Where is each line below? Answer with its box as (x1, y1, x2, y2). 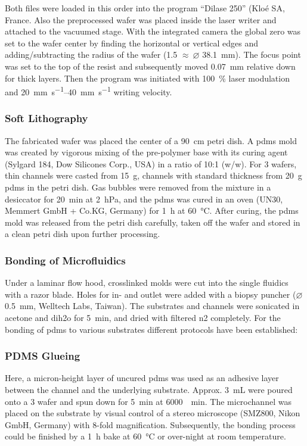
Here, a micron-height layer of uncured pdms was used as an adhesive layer (5, 372, 279, 384)
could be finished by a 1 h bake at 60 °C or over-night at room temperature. (5, 430, 286, 442)
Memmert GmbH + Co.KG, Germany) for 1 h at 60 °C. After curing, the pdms (5, 204, 299, 217)
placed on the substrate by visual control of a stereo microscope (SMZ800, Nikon (5, 407, 300, 419)
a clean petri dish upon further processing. (5, 227, 160, 240)
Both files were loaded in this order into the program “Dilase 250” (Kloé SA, (5, 2, 285, 14)
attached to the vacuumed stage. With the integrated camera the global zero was (5, 25, 301, 38)
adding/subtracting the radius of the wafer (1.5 (5, 48, 178, 61)
